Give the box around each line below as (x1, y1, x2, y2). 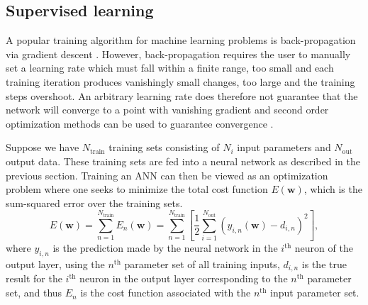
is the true (301, 257, 347, 271)
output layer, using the (6, 257, 105, 271)
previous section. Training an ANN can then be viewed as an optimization (6, 167, 328, 182)
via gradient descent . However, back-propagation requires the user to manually (6, 46, 351, 61)
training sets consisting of (108, 140, 220, 155)
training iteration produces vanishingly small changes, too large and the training (6, 74, 355, 89)
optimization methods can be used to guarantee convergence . (6, 116, 274, 131)
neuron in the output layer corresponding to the (79, 271, 288, 286)
